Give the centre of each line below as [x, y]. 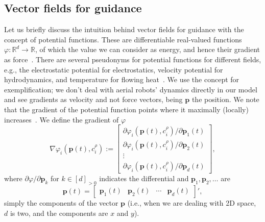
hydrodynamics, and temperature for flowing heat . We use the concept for [122, 79]
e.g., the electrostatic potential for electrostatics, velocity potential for [114, 69]
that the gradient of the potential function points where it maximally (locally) [126, 109]
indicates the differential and [144, 178]
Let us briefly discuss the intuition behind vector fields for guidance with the [124, 29]
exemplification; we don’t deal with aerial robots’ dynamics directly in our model [131, 89]
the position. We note [225, 99]
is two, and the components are [59, 213]
